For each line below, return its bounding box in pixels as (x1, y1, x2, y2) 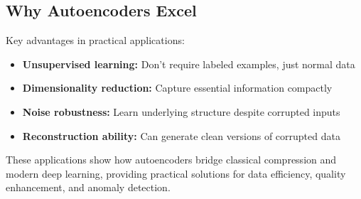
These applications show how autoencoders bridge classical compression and (6, 152, 337, 167)
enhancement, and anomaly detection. (6, 180, 171, 195)
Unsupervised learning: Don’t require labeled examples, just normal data (22, 56, 355, 71)
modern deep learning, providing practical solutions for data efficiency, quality (6, 166, 346, 181)
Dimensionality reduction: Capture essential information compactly (22, 80, 333, 95)
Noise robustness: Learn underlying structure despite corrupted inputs (22, 104, 340, 119)
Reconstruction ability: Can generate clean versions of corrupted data (22, 128, 340, 143)
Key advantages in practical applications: (6, 33, 185, 48)
